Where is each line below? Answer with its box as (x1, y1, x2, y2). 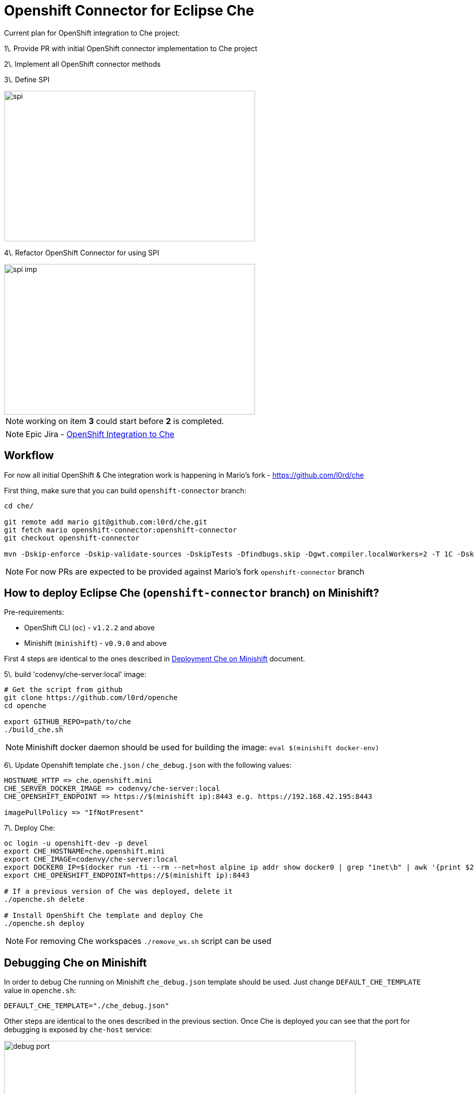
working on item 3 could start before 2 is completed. (26, 416, 224, 426)
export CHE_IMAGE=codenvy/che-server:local (4, 855, 178, 864)
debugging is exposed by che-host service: (4, 1025, 152, 1034)
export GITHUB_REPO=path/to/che (4, 718, 131, 726)
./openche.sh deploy (4, 919, 85, 928)
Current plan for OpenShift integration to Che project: (4, 28, 180, 37)
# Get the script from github (4, 686, 123, 694)
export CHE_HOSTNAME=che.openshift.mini (4, 847, 165, 856)
